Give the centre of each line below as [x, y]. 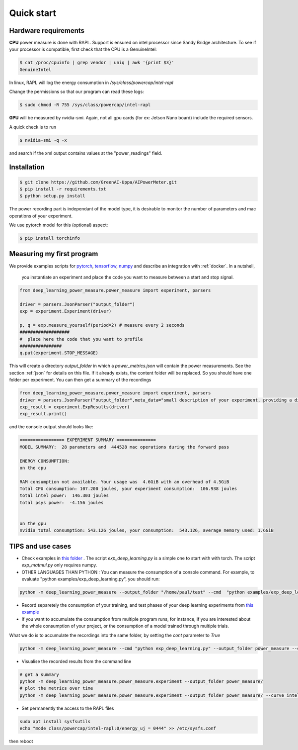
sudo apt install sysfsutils [55, 721]
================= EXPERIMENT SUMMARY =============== [88, 440]
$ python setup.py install [52, 196]
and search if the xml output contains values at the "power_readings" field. [86, 153]
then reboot [21, 742]
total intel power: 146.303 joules [64, 496]
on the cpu [33, 468]
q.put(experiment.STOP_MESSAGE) [59, 353]
